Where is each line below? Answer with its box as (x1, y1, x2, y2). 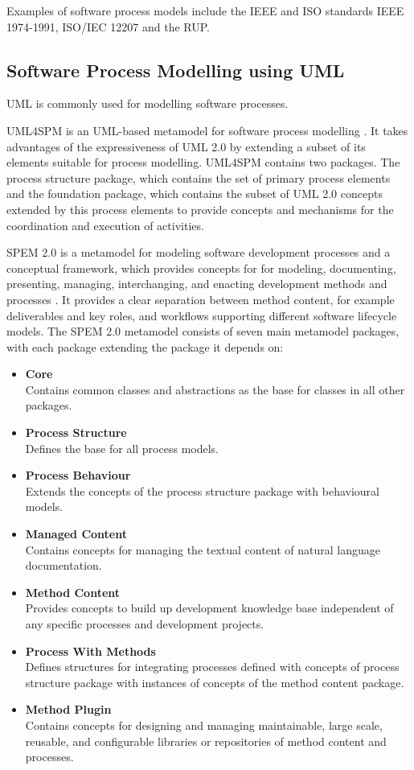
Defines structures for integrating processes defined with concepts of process (25, 658, 400, 675)
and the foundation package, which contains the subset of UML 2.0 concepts (6, 185, 383, 202)
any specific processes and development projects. (25, 616, 264, 632)
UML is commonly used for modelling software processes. (6, 95, 289, 112)
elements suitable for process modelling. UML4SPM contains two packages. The (6, 154, 400, 171)
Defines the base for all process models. (25, 439, 219, 456)
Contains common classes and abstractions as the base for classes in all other (25, 381, 405, 397)
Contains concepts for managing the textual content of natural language (25, 541, 381, 558)
